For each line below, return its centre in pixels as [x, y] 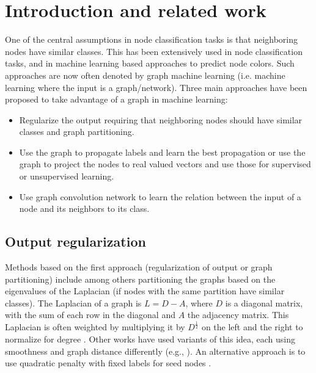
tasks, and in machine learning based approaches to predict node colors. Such [150, 63]
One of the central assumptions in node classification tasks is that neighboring [152, 39]
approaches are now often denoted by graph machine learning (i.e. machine [145, 75]
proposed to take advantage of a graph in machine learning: [116, 99]
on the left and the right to [252, 327]
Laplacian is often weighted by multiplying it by [95, 327]
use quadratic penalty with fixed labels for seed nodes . [108, 363]
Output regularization [75, 241]
